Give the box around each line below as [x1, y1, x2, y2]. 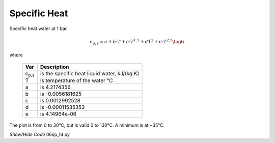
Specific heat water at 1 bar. [9, 25, 68, 32]
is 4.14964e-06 [40, 110, 76, 117]
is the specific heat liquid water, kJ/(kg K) [40, 70, 140, 77]
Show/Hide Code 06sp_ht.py [9, 131, 70, 137]
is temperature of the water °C [40, 77, 113, 84]
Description [40, 63, 69, 70]
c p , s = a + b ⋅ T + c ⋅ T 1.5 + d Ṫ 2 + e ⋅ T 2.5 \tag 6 [90, 38, 184, 46]
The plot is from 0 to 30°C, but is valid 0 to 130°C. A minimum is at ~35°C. [9, 122, 165, 128]
